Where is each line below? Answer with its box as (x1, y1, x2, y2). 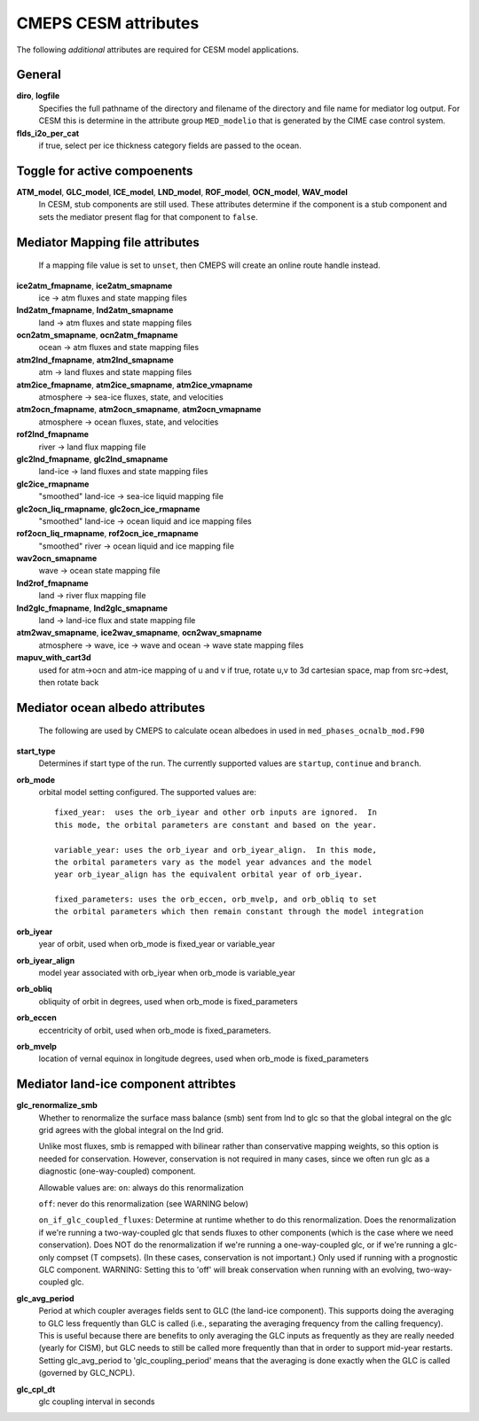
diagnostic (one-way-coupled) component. (38, 1166, 196, 1176)
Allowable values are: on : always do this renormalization (38, 1182, 244, 1192)
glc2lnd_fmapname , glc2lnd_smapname (16, 453, 169, 465)
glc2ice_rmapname (16, 479, 90, 489)
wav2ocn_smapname (16, 553, 98, 564)
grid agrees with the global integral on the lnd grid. (38, 1125, 224, 1136)
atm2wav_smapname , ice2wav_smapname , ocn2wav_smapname (16, 628, 263, 638)
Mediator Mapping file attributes (16, 235, 200, 250)
